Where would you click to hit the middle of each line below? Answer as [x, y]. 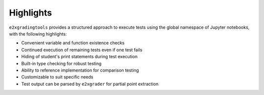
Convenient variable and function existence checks [73, 43]
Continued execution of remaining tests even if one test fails [82, 50]
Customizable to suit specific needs [57, 77]
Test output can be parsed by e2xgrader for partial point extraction [90, 84]
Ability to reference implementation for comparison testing [80, 70]
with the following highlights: [38, 34]
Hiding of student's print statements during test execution [79, 57]
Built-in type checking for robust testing [61, 63]
